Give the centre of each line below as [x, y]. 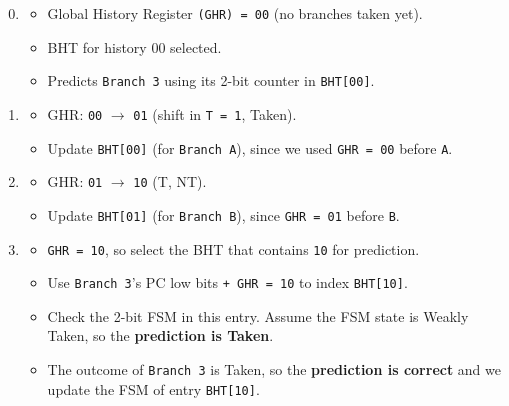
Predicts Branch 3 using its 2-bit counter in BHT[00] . [211, 80]
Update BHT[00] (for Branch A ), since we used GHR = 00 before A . [250, 147]
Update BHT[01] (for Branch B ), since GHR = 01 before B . [223, 214]
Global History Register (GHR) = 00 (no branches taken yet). [235, 13]
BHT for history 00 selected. [134, 46]
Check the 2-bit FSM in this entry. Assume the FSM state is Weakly [258, 315]
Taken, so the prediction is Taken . [160, 335]
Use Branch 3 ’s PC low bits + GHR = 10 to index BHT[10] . [227, 282]
